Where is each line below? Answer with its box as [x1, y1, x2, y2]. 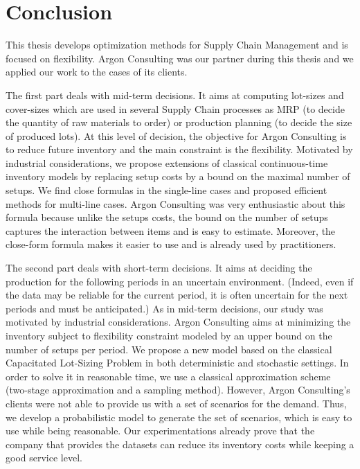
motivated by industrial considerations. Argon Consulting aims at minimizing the [6, 315, 351, 329]
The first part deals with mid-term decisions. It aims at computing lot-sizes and [6, 87, 344, 102]
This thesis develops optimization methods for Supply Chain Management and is [6, 37, 348, 52]
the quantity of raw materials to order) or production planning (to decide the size [6, 115, 352, 130]
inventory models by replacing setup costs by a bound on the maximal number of [6, 169, 350, 184]
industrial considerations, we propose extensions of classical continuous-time [6, 155, 328, 170]
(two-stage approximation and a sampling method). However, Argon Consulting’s [6, 382, 350, 397]
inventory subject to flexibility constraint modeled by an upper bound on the [6, 328, 332, 342]
